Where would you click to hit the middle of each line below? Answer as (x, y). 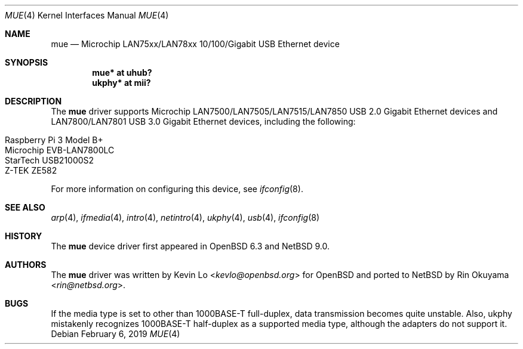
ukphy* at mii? (121, 83)
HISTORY (24, 236)
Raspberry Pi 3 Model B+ (54, 140)
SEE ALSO (25, 207)
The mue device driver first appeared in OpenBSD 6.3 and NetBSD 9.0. (190, 246)
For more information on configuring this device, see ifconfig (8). (177, 189)
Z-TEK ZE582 (31, 170)
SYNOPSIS (27, 62)
